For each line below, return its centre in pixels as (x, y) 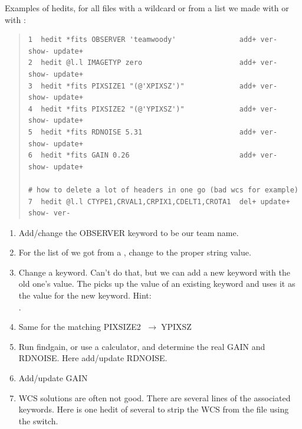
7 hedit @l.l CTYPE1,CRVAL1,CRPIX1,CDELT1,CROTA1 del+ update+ (159, 202)
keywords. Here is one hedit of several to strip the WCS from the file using (154, 409)
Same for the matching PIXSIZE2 (80, 327)
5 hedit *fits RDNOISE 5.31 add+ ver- (153, 132)
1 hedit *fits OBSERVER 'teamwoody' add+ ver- (153, 40)
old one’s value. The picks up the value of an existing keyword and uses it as (157, 284)
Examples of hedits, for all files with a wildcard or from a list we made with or (147, 8)
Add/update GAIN (53, 378)
